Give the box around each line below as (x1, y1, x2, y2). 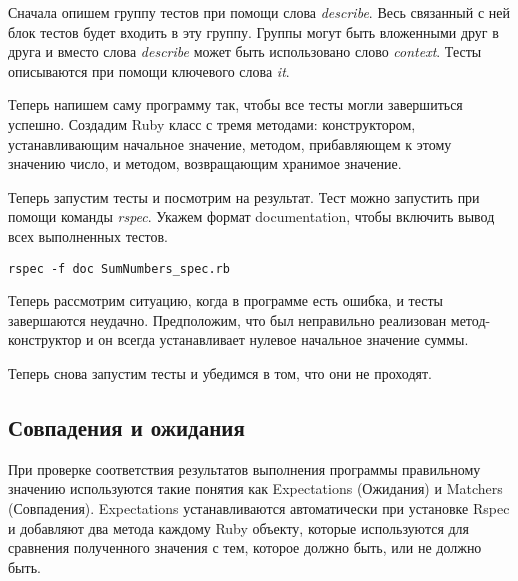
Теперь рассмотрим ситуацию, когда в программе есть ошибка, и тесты (8, 290, 443, 311)
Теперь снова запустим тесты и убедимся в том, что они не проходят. (8, 362, 432, 383)
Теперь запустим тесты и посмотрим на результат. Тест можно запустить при (8, 186, 480, 207)
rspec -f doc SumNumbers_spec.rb (8, 261, 230, 276)
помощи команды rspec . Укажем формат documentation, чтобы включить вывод (8, 206, 495, 227)
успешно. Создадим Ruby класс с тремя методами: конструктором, (8, 113, 416, 134)
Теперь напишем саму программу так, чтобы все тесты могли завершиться (8, 94, 463, 115)
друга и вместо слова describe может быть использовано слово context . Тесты (8, 41, 482, 62)
